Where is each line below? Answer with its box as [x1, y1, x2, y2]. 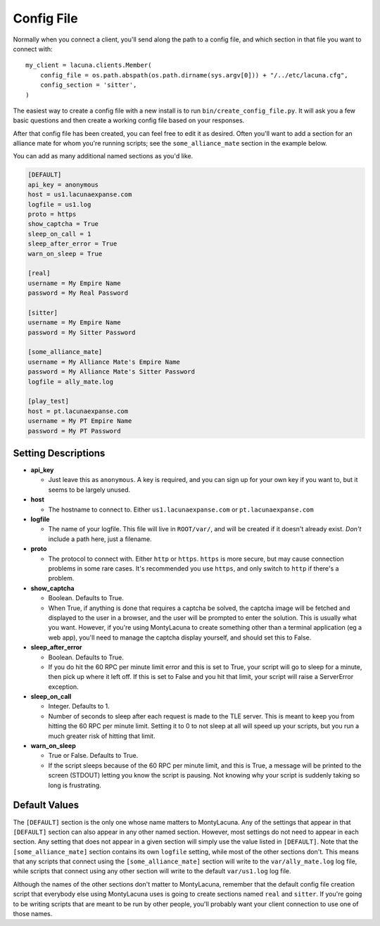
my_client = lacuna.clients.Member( [25, 61, 152, 70]
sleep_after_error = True [27, 240, 118, 248]
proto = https [27, 210, 77, 218]
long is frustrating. [48, 781, 101, 789]
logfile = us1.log [27, 201, 91, 208]
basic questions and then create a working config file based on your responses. [13, 116, 245, 125]
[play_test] [27, 398, 70, 405]
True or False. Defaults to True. [48, 751, 139, 760]
